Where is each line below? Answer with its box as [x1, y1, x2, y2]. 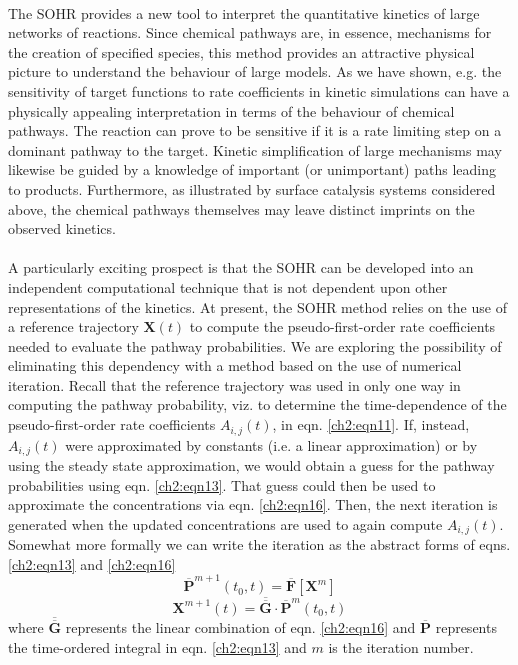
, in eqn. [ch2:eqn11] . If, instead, [272, 414, 470, 435]
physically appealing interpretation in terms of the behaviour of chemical [8, 100, 455, 121]
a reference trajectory [8, 316, 139, 337]
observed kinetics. [8, 218, 116, 239]
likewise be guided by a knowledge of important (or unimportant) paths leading [8, 159, 496, 180]
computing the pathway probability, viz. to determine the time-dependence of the [8, 394, 507, 415]
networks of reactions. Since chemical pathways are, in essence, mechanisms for [8, 22, 492, 43]
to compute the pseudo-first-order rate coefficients [189, 316, 496, 337]
